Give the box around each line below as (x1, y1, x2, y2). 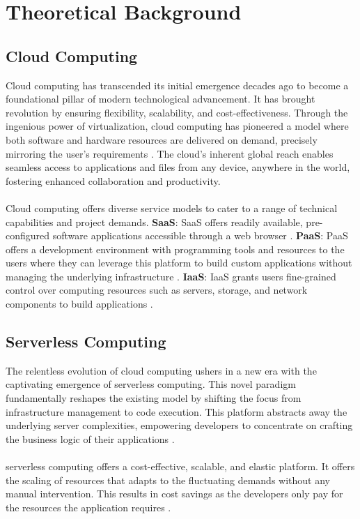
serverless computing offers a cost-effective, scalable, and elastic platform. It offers (6, 459, 355, 474)
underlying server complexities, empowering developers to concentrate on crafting (6, 418, 353, 433)
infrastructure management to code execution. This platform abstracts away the (6, 404, 347, 419)
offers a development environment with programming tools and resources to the (6, 241, 345, 256)
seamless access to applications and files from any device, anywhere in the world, (6, 160, 350, 174)
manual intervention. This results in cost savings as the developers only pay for (6, 486, 343, 501)
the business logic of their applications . (6, 431, 175, 446)
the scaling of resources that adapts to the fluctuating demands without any (6, 472, 330, 487)
